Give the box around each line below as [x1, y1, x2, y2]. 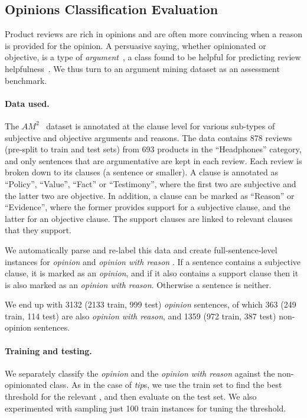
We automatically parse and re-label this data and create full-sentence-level [5, 243, 277, 256]
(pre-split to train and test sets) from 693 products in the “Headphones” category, [5, 143, 302, 155]
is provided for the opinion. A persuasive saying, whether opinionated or [5, 39, 266, 51]
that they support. [5, 224, 71, 236]
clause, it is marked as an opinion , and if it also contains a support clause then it [5, 267, 299, 279]
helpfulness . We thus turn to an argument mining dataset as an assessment [5, 62, 280, 74]
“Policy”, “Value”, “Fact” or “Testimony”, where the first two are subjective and [5, 177, 296, 190]
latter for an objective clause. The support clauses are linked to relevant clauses [5, 212, 293, 224]
